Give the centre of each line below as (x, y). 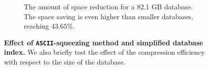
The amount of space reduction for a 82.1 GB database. (108, 6)
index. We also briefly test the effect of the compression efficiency (104, 52)
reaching (36, 26)
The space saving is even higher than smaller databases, (108, 16)
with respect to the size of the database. (65, 62)
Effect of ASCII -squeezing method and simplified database (104, 42)
